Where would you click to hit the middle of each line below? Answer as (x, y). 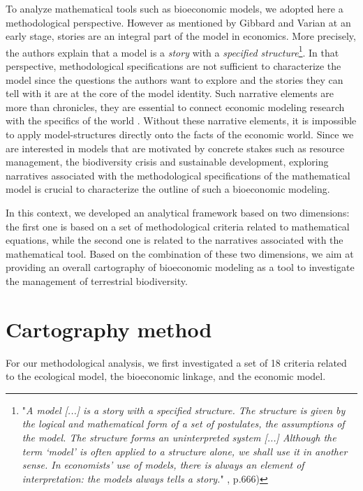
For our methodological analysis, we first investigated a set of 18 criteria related (176, 362)
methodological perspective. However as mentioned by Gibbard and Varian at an (178, 22)
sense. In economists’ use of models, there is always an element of (163, 465)
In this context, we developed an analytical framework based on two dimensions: (178, 212)
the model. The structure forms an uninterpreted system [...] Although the (179, 438)
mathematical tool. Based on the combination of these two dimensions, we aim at (180, 253)
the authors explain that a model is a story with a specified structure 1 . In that (172, 51)
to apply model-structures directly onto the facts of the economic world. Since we (180, 134)
